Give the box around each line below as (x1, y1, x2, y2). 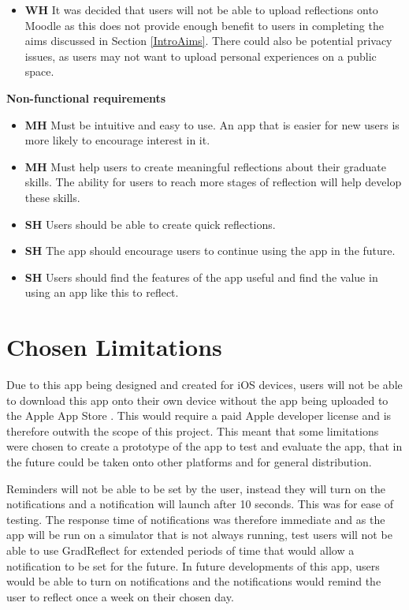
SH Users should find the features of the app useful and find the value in (24, 268, 378, 285)
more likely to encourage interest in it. (24, 132, 210, 148)
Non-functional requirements (6, 89, 166, 106)
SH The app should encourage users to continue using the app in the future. (24, 242, 396, 259)
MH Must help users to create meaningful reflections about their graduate (24, 158, 386, 174)
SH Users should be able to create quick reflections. (24, 215, 276, 232)
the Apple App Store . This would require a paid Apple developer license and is (6, 407, 392, 424)
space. (24, 63, 54, 80)
